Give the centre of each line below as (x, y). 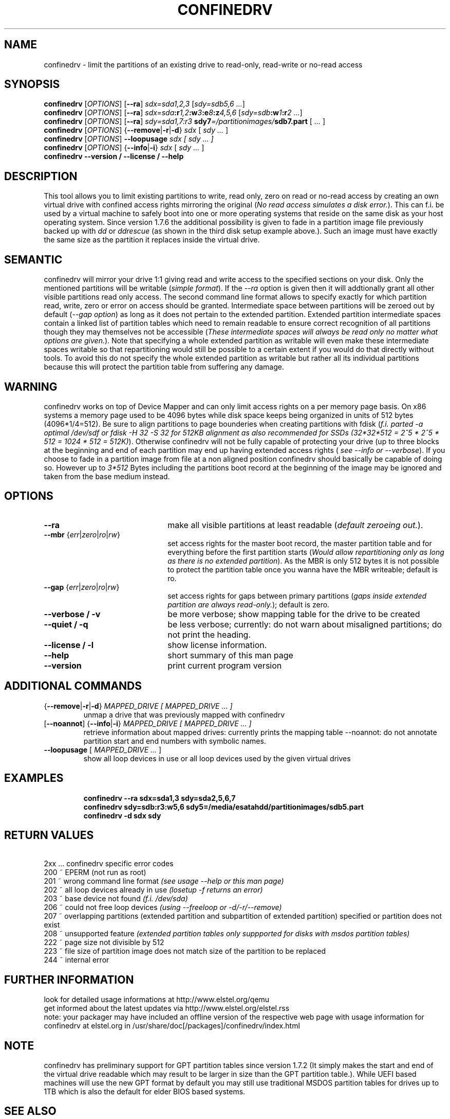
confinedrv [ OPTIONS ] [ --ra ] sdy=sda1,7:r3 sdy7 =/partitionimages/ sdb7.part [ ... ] (185, 121)
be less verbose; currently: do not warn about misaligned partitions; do (305, 624)
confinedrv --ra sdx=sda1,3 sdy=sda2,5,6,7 (160, 798)
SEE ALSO (30, 1111)
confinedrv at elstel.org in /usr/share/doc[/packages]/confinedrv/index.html (172, 1026)
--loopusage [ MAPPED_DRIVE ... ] (103, 749)
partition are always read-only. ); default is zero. (249, 604)
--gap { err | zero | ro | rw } (82, 587)
